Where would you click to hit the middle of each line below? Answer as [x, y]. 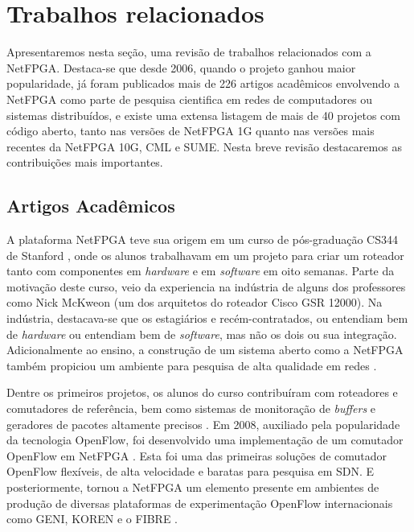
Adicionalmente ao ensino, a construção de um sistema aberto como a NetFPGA [205, 350]
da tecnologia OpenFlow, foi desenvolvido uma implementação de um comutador [205, 440]
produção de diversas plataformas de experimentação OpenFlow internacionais [200, 503]
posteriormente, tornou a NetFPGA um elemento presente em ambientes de [193, 487]
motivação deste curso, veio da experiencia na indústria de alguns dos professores [206, 286]
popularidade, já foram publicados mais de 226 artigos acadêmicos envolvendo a [203, 83]
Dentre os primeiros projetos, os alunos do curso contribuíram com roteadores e [202, 392]
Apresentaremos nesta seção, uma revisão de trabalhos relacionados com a [189, 52]
